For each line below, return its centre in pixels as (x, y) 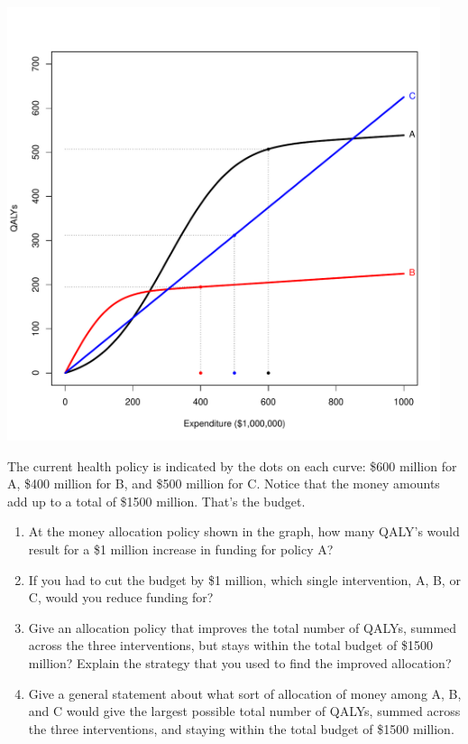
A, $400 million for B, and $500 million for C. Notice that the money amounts (224, 484)
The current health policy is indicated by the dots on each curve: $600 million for (232, 465)
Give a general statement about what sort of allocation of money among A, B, (245, 693)
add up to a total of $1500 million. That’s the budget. (156, 501)
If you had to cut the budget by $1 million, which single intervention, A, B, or (244, 579)
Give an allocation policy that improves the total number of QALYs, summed (243, 627)
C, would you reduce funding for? (121, 597)
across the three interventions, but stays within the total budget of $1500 (230, 645)
